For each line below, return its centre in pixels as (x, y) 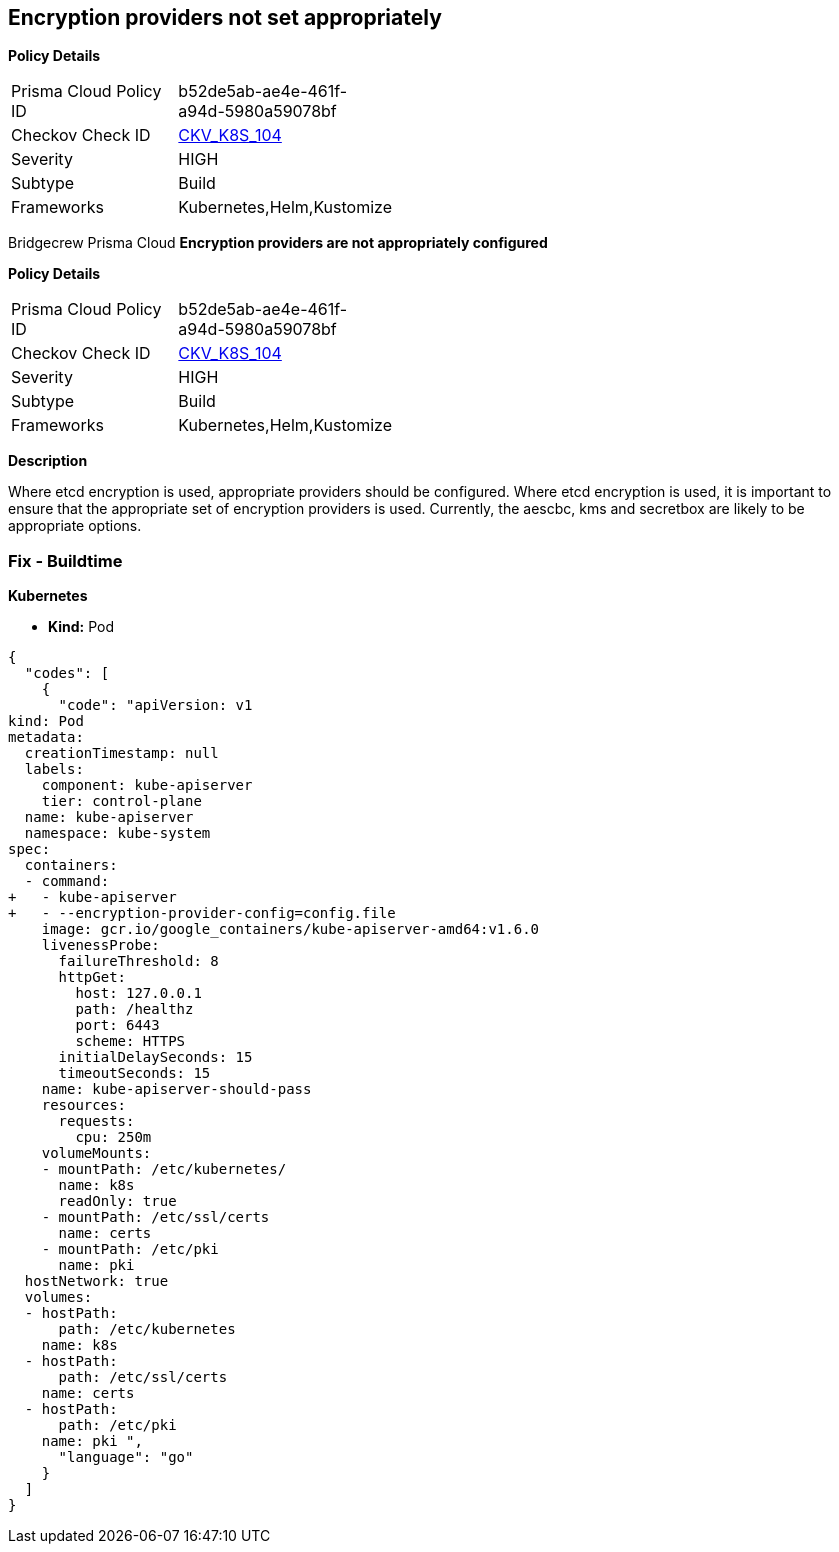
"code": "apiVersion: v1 (155, 705)
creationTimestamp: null (121, 753)
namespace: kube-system (117, 833)
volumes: (58, 1297)
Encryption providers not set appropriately (225, 17)
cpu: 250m (113, 1137)
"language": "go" (126, 1457)
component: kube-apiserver (147, 785)
